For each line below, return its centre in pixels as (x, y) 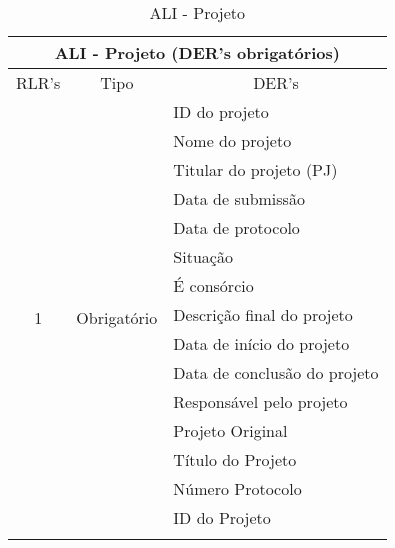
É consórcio (213, 285)
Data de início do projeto (261, 343)
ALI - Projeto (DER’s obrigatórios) (197, 52)
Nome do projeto (232, 140)
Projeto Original (230, 430)
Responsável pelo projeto (260, 401)
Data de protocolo (236, 227)
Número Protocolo (237, 488)
